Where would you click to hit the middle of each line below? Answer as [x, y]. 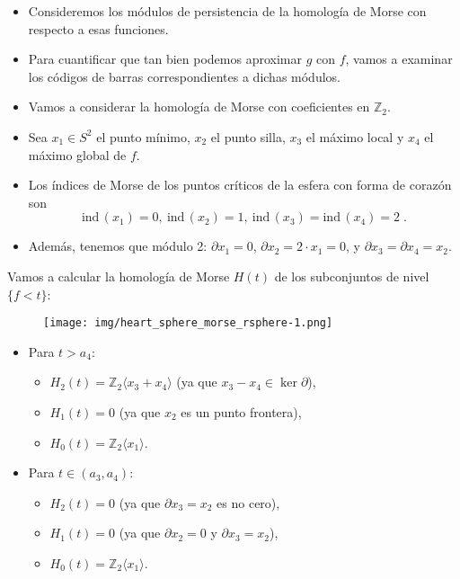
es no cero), [248, 502]
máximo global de [77, 154]
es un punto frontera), [241, 411]
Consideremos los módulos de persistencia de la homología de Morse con [227, 11]
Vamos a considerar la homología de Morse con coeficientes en [199, 107]
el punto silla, [248, 136]
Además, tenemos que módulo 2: [118, 246]
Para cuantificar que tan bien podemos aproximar [165, 59]
